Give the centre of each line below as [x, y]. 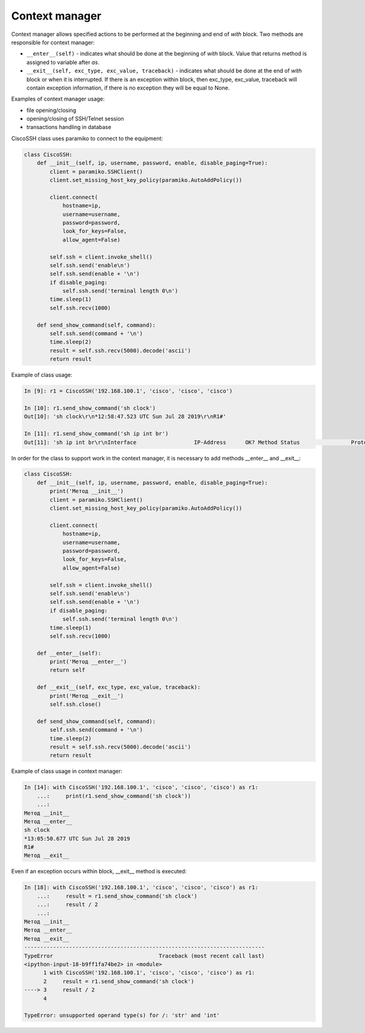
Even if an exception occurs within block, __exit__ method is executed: [99, 872]
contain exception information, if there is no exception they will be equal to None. [128, 88]
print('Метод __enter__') [88, 662]
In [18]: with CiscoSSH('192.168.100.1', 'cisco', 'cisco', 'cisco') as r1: [141, 887]
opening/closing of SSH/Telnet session [75, 119]
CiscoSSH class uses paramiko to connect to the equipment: [87, 138]
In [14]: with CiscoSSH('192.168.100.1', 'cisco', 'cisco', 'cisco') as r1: [141, 788]
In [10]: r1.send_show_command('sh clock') [90, 408]
